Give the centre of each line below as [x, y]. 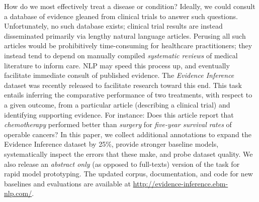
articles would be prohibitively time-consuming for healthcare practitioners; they [128, 45]
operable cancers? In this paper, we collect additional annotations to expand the [128, 134]
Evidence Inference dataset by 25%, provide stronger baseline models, [111, 144]
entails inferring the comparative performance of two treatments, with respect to [128, 95]
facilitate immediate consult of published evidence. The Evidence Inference [119, 75]
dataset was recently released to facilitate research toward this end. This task [123, 85]
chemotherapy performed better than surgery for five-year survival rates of [118, 124]
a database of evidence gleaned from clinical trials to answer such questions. [121, 16]
